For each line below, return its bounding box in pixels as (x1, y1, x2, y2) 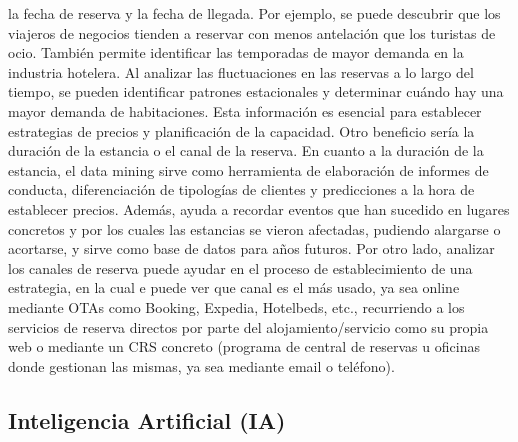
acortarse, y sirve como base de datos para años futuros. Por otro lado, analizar (8, 238, 495, 259)
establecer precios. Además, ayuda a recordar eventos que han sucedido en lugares (8, 198, 510, 219)
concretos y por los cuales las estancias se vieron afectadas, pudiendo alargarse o (8, 218, 501, 239)
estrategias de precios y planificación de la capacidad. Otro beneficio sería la (8, 120, 475, 141)
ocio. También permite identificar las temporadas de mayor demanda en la (8, 42, 464, 63)
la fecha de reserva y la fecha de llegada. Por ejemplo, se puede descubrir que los (8, 3, 501, 23)
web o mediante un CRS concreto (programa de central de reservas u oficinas (8, 336, 480, 357)
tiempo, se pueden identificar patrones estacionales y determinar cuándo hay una (8, 81, 504, 102)
